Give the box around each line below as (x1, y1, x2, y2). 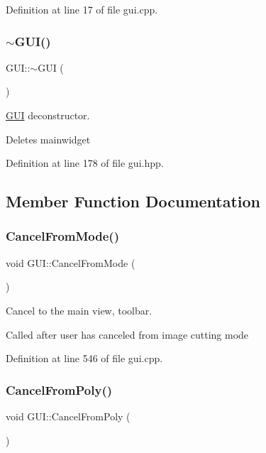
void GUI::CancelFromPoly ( (6, 408, 131, 423)
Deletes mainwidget (6, 131, 91, 146)
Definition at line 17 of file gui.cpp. (6, 2, 158, 16)
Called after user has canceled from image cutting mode (6, 327, 249, 342)
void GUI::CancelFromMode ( (6, 255, 135, 270)
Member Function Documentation (6, 190, 261, 212)
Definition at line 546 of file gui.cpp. (6, 351, 163, 366)
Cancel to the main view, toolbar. (6, 302, 153, 317)
